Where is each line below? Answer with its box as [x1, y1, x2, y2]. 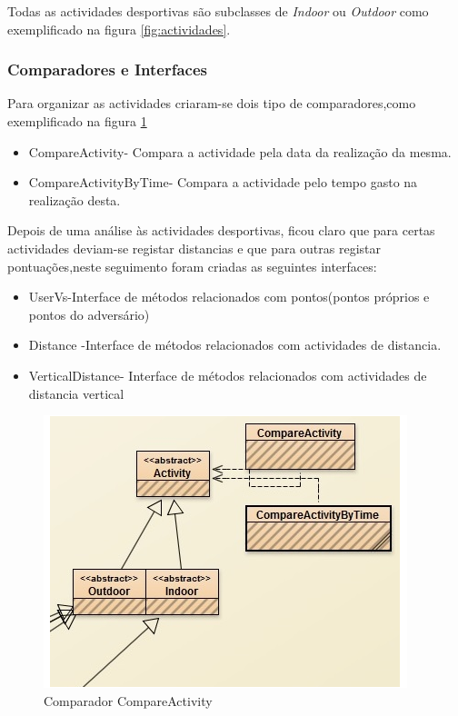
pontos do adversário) [28, 304, 150, 323]
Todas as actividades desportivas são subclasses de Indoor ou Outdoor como [7, 2, 429, 20]
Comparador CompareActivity [44, 691, 213, 710]
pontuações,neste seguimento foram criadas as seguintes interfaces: [7, 256, 377, 275]
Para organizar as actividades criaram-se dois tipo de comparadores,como [7, 94, 416, 113]
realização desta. [28, 190, 121, 209]
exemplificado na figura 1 [7, 112, 147, 130]
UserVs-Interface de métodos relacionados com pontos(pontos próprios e [28, 287, 430, 306]
